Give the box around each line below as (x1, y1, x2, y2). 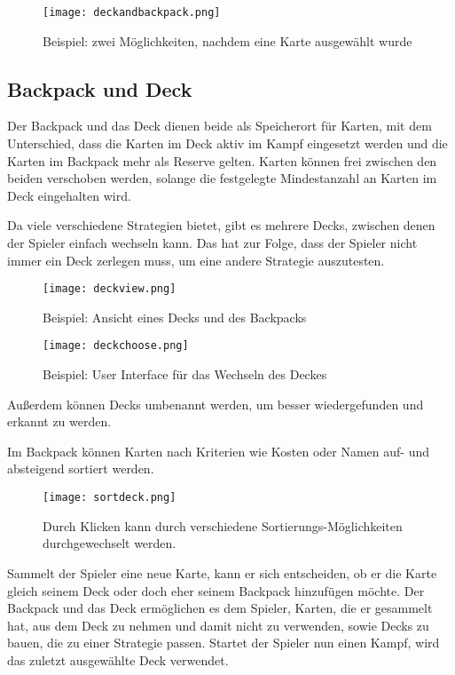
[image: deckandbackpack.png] (43, 6, 221, 19)
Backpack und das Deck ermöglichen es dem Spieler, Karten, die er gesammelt (7, 599, 433, 617)
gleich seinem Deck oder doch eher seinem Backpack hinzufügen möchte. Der (7, 581, 425, 600)
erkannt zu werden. (7, 412, 112, 431)
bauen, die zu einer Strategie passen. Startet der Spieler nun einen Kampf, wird (7, 633, 440, 652)
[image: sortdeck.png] (43, 491, 177, 504)
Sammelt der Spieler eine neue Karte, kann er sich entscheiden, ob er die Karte (7, 563, 437, 582)
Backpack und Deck (7, 75, 192, 102)
